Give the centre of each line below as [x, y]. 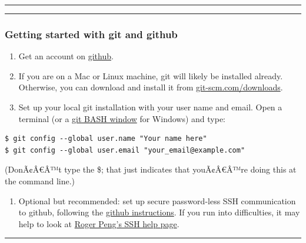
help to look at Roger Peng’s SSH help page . [99, 223]
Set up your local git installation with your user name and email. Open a [150, 107]
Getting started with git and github [91, 34]
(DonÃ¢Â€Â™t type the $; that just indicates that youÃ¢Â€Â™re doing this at [151, 169]
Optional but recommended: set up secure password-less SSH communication [157, 200]
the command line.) [40, 180]
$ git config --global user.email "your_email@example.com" [125, 150]
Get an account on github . [66, 56]
